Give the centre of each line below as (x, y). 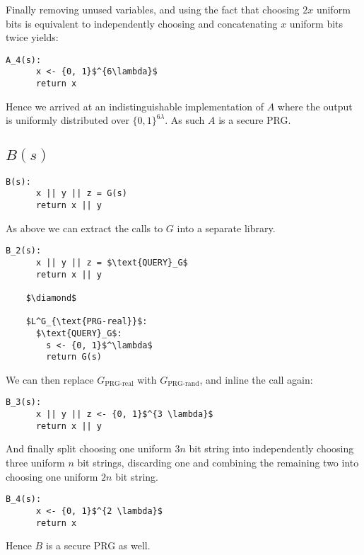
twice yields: (32, 37)
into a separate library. (226, 228)
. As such (185, 120)
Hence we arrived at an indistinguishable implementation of (135, 106)
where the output (315, 106)
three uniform (35, 463)
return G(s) (74, 357)
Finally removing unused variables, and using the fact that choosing (153, 9)
